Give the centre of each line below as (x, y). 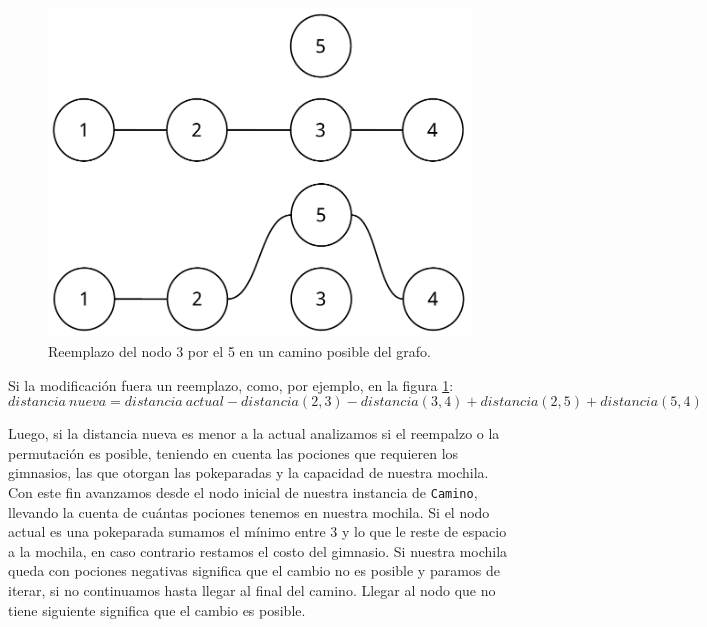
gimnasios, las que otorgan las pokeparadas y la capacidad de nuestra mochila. (248, 472)
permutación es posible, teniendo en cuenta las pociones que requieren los (233, 452)
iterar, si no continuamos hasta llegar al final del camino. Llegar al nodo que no (252, 590)
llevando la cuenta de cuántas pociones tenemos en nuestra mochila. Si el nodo (249, 511)
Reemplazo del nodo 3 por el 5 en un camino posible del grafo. (240, 351)
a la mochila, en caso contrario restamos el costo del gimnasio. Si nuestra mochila (258, 550)
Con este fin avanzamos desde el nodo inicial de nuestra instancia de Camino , (243, 491)
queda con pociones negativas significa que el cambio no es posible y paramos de (254, 570)
